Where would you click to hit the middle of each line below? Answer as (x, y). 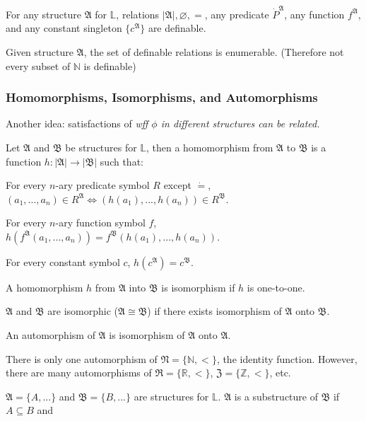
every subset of (38, 65)
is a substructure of (276, 396)
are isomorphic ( (83, 311)
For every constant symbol (63, 261)
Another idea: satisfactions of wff (77, 123)
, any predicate (237, 14)
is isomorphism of (147, 335)
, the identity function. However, (287, 358)
